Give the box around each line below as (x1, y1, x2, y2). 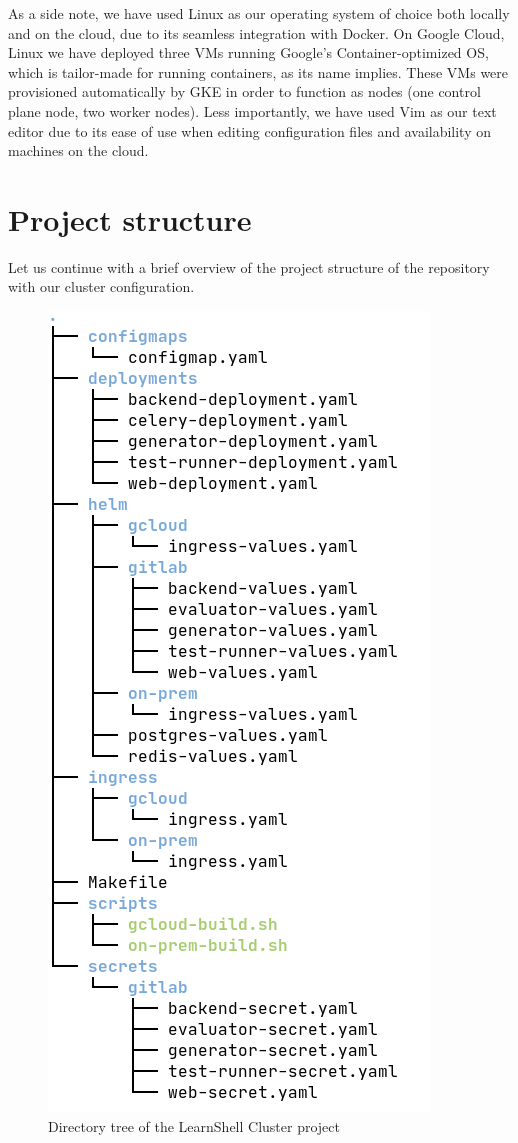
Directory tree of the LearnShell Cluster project (48, 1115, 340, 1136)
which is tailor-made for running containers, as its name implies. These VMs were (8, 61, 509, 82)
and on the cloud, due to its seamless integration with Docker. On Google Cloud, (8, 22, 505, 43)
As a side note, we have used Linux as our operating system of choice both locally (8, 3, 510, 23)
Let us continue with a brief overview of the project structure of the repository (8, 256, 490, 277)
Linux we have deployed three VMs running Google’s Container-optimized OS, (8, 42, 489, 63)
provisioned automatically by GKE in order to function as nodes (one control (8, 81, 481, 102)
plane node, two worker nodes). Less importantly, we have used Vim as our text (8, 100, 497, 121)
